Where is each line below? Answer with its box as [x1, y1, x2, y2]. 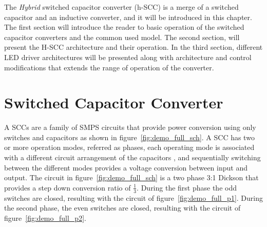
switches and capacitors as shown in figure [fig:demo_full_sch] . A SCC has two [4, 131, 255, 142]
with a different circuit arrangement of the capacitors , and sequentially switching [4, 152, 261, 163]
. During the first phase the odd [137, 182, 237, 193]
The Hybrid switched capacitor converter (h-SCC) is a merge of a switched [4, 2, 239, 12]
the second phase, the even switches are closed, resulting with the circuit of [4, 202, 241, 213]
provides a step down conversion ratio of [4, 182, 131, 193]
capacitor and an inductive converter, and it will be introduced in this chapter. [4, 11, 252, 22]
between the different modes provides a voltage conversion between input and [4, 162, 247, 173]
